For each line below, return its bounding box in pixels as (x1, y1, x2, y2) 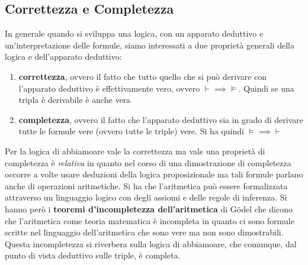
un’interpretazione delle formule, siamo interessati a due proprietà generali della (5, 38, 294, 51)
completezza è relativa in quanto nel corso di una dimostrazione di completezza (5, 156, 291, 169)
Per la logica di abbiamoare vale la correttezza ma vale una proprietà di (5, 144, 265, 157)
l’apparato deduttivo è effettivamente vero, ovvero (18, 82, 200, 94)
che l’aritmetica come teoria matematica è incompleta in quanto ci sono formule (5, 214, 294, 227)
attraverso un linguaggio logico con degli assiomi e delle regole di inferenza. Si (5, 191, 287, 203)
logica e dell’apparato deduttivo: (5, 50, 122, 63)
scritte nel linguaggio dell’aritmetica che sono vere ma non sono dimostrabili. (5, 226, 284, 238)
